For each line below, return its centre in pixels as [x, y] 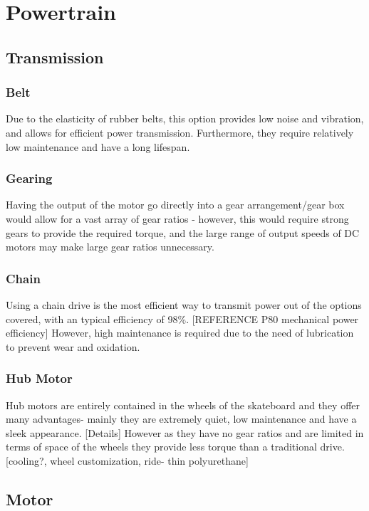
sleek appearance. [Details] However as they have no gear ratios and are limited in [185, 432]
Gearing [29, 178]
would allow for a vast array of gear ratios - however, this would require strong [177, 218]
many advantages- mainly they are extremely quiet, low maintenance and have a [181, 419]
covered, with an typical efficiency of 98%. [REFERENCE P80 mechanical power [182, 318]
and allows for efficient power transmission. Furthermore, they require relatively [180, 132]
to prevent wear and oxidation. [73, 346]
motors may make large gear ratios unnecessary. [110, 247]
